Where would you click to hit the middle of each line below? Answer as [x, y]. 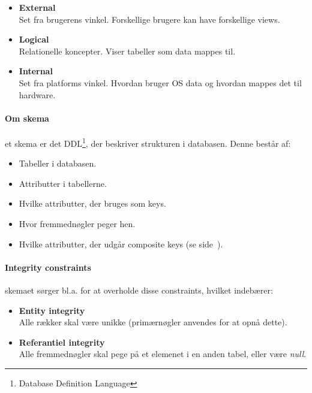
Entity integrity [52, 310]
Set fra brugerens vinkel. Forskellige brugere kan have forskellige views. [149, 19]
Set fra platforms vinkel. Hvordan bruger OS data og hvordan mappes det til [160, 82]
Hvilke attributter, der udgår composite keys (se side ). [121, 244]
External [37, 7]
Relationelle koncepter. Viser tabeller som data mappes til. [127, 51]
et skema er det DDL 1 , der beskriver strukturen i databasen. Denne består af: [148, 142]
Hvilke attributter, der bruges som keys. [92, 203]
